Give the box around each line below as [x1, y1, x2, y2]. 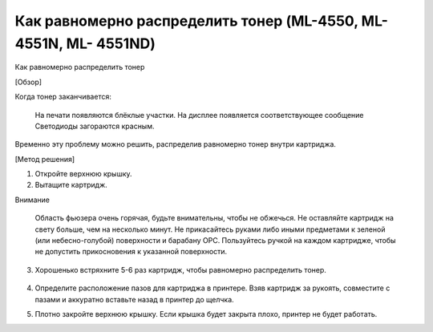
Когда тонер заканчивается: [14, 92, 111, 102]
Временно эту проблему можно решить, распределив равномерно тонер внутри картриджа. [14, 140, 337, 149]
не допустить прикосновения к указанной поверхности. [34, 247, 228, 257]
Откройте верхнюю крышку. [34, 169, 132, 179]
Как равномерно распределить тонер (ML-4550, [14, 12, 358, 30]
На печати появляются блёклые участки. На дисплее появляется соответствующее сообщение [34, 110, 364, 119]
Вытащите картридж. [34, 180, 107, 190]
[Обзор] [14, 77, 42, 87]
